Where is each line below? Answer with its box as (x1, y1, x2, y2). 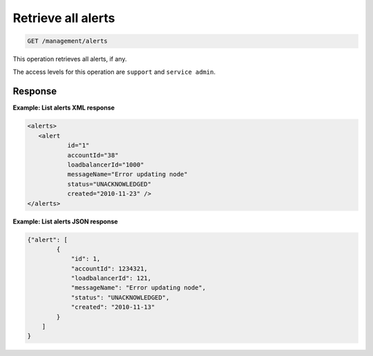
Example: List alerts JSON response (12, 217, 118, 226)
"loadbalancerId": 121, (70, 275, 152, 282)
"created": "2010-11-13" (70, 304, 155, 311)
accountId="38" (67, 151, 119, 159)
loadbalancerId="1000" (67, 161, 144, 168)
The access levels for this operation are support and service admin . (12, 68, 216, 76)
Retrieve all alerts (12, 10, 115, 26)
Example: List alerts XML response (12, 103, 115, 112)
